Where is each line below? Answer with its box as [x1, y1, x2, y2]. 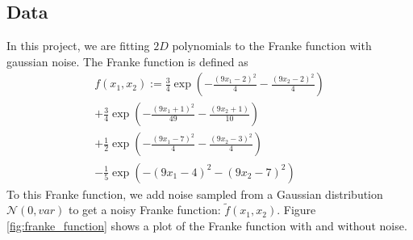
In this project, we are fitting [6, 37, 150, 54]
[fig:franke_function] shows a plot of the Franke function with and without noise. [6, 217, 407, 234]
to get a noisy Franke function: [69, 201, 221, 218]
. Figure [277, 201, 316, 218]
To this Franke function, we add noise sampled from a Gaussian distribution [6, 185, 383, 202]
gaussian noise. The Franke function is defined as [6, 53, 248, 69]
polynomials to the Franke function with [172, 37, 372, 54]
